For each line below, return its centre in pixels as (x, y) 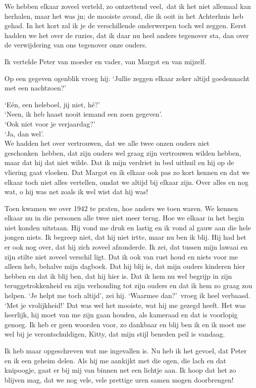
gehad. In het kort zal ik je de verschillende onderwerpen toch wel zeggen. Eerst (126, 25)
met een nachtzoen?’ (35, 88)
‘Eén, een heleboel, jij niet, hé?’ (52, 104)
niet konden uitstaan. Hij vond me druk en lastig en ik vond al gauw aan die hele (128, 227)
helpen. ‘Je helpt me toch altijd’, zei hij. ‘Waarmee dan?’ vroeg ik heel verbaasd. (128, 295)
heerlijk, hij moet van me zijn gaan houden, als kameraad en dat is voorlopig (121, 315)
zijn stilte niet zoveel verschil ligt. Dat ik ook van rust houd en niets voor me (121, 256)
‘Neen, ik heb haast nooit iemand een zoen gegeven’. (83, 114)
